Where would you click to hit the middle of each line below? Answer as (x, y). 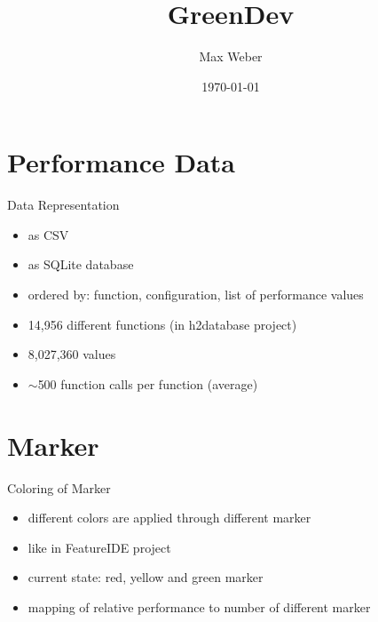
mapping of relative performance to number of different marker (199, 606)
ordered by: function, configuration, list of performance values (196, 295)
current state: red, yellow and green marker (146, 577)
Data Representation (63, 205)
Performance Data (122, 162)
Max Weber (231, 56)
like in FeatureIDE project (99, 547)
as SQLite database (81, 264)
